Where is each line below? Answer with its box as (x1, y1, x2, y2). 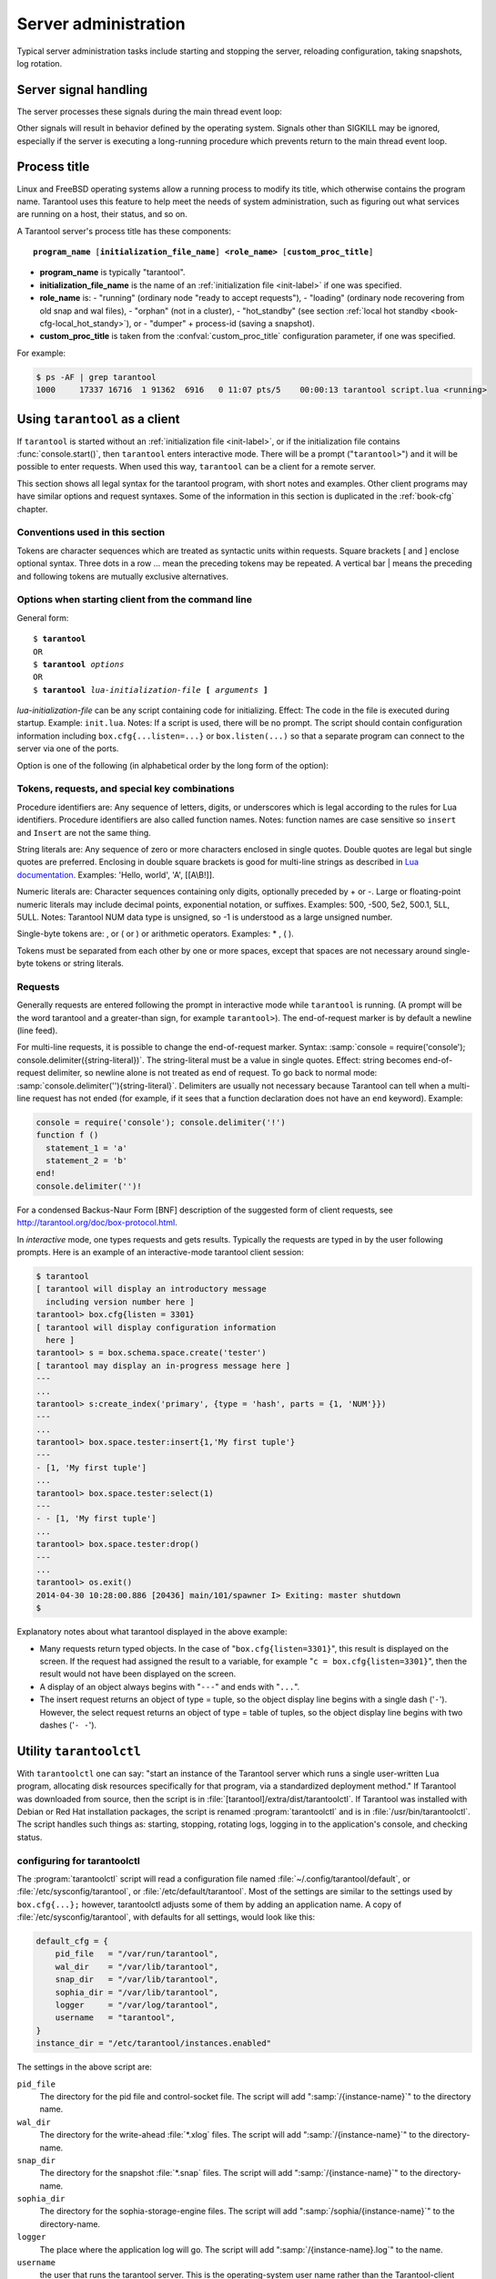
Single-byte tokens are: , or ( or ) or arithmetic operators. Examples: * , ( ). (16, 928, 295, 939)
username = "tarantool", (55, 2013, 177, 2023)
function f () (35, 1130, 99, 1140)
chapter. (16, 503, 48, 514)
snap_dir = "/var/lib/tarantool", (55, 1975, 218, 1985)
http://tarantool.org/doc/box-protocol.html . (16, 1217, 177, 1228)
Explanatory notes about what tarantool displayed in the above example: (16, 1626, 288, 1637)
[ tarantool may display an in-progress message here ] (35, 1360, 291, 1371)
